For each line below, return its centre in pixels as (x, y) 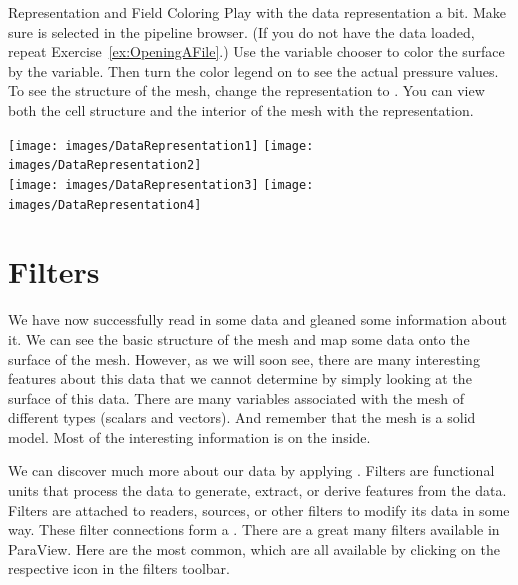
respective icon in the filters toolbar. (119, 568)
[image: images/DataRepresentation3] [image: (161, 184)
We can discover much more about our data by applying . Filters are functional (251, 470)
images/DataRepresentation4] (105, 204)
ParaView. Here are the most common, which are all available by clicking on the (254, 548)
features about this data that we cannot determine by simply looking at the (240, 378)
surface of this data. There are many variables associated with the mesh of (236, 397)
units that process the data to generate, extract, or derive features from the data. (257, 490)
